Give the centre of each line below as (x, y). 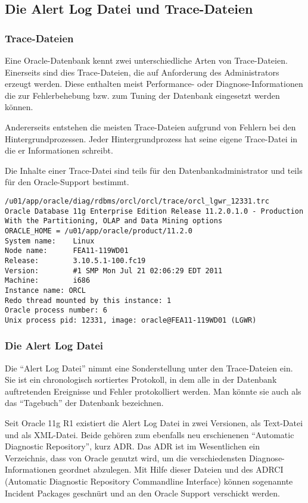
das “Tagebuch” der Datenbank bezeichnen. (84, 403)
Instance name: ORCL (46, 290)
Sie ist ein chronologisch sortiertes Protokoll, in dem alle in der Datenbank (141, 379)
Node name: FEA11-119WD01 (67, 251)
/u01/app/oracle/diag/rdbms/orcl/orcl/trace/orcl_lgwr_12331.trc (137, 201)
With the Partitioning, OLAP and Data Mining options (114, 221)
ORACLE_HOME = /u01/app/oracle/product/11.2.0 (99, 231)
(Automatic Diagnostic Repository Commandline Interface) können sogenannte (149, 481)
